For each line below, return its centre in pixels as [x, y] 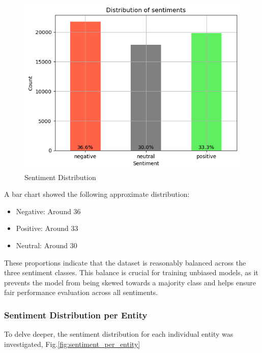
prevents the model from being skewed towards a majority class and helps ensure [130, 282]
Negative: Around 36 [48, 211]
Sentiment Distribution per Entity [76, 315]
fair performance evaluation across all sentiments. [81, 292]
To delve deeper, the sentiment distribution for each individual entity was [119, 334]
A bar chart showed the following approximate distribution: [97, 194]
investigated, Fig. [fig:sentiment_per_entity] [72, 344]
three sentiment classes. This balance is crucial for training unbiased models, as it [131, 272]
